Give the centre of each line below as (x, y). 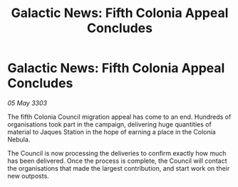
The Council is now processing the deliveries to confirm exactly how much (117, 153)
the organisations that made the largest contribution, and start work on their (119, 168)
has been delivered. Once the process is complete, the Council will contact (117, 161)
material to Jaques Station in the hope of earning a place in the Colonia (112, 132)
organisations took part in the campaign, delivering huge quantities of (109, 124)
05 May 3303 (27, 103)
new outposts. (29, 176)
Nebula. (19, 139)
